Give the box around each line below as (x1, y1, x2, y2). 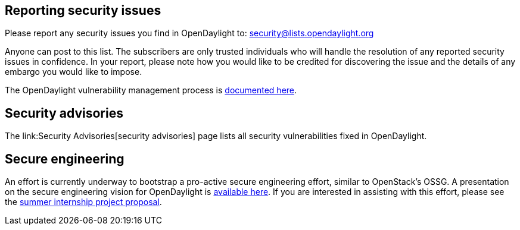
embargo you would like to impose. (5, 67, 142, 77)
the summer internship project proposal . (5, 197, 162, 207)
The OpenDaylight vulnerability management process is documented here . (5, 85, 297, 96)
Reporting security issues (5, 3, 161, 18)
